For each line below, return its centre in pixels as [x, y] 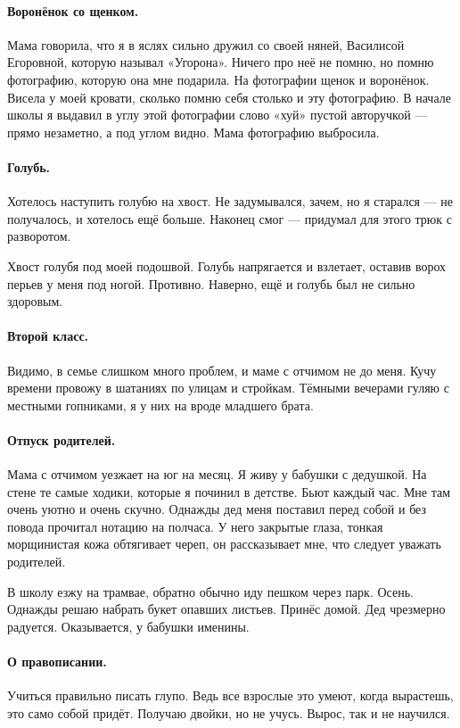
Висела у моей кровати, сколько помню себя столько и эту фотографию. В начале [229, 97]
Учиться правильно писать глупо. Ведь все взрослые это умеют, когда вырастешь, [230, 695]
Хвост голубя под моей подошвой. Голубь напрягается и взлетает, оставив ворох [227, 265]
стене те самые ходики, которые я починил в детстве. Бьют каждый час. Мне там [229, 491]
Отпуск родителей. [62, 439]
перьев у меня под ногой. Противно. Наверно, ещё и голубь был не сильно [211, 283]
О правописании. [57, 662]
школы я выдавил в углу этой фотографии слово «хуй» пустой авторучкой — [218, 115]
